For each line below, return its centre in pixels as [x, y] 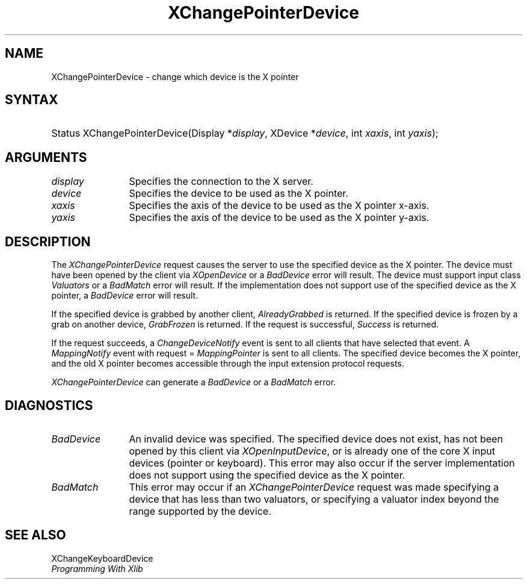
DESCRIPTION [48, 241]
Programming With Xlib [97, 568]
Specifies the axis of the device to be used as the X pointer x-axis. [279, 206]
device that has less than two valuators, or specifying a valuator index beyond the [314, 499]
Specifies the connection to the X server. [221, 182]
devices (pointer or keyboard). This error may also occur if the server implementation [322, 463]
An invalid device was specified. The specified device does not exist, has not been [316, 439]
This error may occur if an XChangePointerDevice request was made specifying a [314, 487]
